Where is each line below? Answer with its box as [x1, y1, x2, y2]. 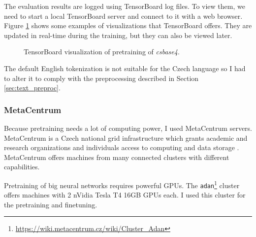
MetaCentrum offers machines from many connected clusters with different [4, 152, 229, 162]
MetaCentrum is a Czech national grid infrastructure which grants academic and [4, 132, 248, 143]
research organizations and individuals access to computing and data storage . [4, 142, 239, 153]
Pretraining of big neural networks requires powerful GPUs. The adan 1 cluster [4, 178, 240, 190]
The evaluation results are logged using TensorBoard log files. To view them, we [4, 1, 245, 11]
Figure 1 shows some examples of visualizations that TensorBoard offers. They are [4, 20, 252, 31]
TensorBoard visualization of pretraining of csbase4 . [24, 46, 180, 57]
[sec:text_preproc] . [4, 82, 61, 93]
